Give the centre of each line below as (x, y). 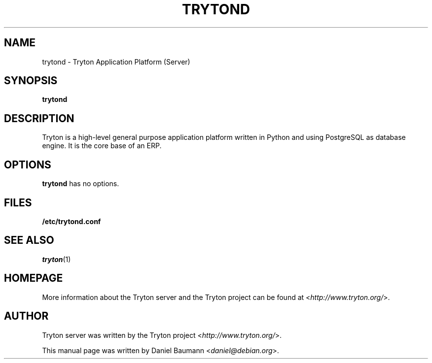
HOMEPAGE (34, 278)
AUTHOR (26, 316)
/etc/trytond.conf (72, 221)
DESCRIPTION (39, 118)
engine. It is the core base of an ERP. (102, 146)
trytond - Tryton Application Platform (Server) (116, 62)
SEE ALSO (29, 240)
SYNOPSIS (31, 81)
